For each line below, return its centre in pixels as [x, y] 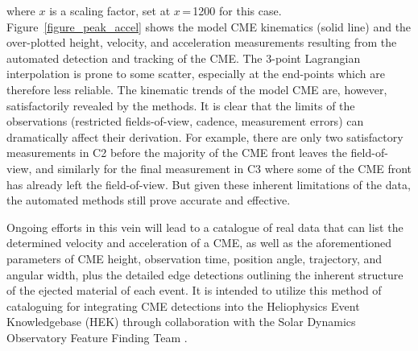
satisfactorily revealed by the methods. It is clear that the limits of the [181, 105]
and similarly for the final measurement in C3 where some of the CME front [224, 168]
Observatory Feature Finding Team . [97, 337]
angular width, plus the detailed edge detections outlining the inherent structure [205, 274]
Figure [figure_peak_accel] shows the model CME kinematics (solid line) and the [209, 26]
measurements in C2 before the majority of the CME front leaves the [177, 153]
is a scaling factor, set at [110, 10]
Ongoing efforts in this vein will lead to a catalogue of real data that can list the [205, 227]
